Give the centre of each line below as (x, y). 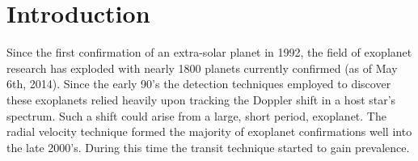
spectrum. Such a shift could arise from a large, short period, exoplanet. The (196, 115)
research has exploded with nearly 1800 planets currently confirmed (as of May (202, 68)
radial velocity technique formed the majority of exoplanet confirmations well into (209, 131)
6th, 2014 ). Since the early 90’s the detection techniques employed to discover (199, 84)
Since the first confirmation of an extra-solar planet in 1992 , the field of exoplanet (209, 52)
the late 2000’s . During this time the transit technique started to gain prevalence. (208, 147)
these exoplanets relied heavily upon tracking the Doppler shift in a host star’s (201, 99)
